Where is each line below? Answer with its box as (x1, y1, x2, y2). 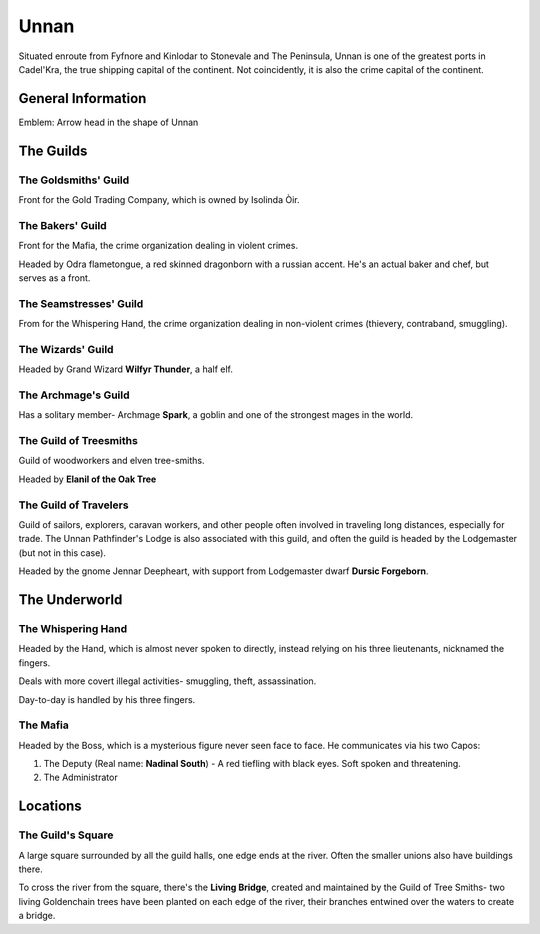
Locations (18, 798, 82, 815)
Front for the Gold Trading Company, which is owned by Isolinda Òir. (18, 194, 300, 205)
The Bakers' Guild (18, 218, 107, 232)
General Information (18, 90, 147, 107)
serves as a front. (18, 271, 91, 284)
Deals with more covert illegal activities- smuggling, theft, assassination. (18, 675, 317, 687)
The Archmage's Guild (18, 388, 130, 402)
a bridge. (18, 910, 56, 922)
